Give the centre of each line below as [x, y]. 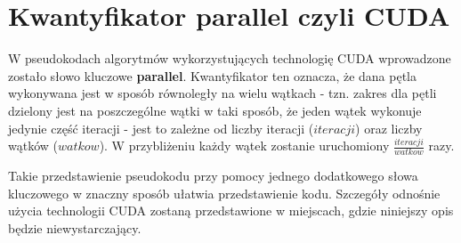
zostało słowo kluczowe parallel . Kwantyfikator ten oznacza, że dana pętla [212, 75]
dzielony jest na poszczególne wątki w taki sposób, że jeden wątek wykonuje [215, 110]
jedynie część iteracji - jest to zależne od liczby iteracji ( [161, 128]
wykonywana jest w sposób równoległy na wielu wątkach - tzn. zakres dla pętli [222, 93]
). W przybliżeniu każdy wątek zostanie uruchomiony [244, 146]
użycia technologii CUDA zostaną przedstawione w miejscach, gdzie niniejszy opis [231, 211]
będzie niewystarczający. [75, 227]
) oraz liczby [389, 128]
